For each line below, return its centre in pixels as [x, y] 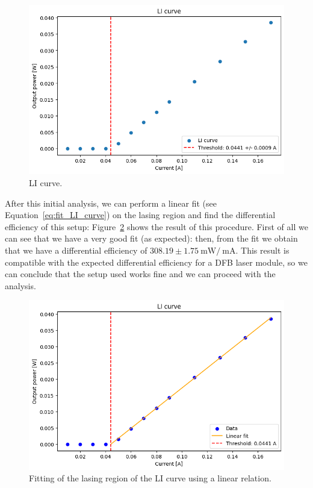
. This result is [262, 250]
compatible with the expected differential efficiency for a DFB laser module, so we [156, 262]
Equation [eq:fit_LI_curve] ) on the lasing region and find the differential [140, 215]
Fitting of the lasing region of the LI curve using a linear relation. [150, 478]
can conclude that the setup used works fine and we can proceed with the [140, 274]
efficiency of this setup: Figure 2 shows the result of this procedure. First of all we [156, 226]
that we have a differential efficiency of [76, 250]
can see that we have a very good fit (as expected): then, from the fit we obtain [151, 238]
